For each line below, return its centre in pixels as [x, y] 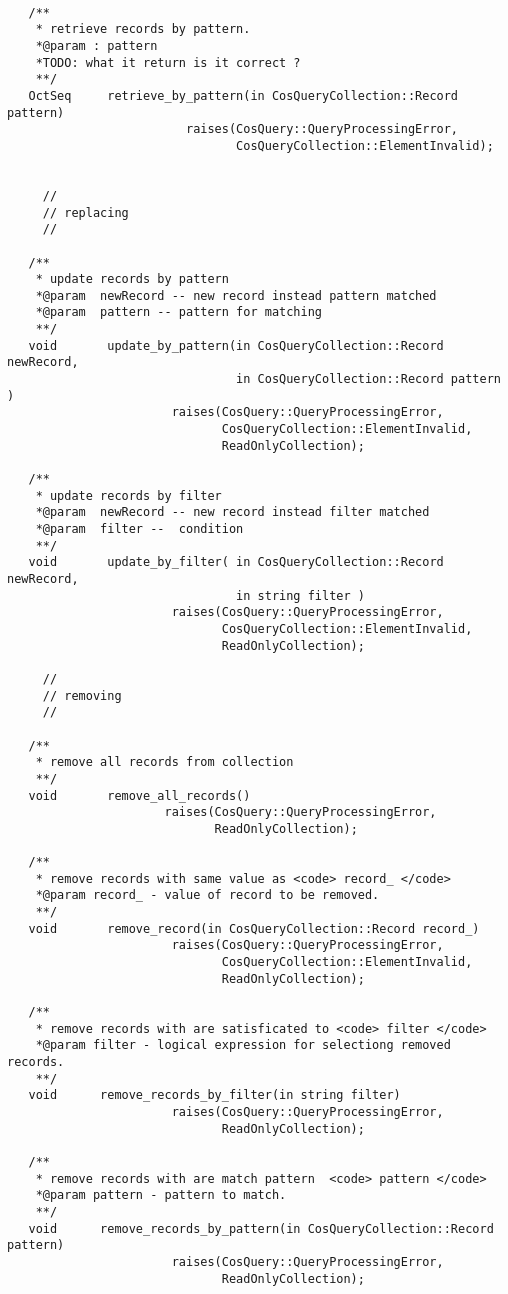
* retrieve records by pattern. [143, 29]
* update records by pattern [132, 279]
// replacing [85, 212]
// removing [82, 695]
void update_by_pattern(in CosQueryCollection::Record [236, 345]
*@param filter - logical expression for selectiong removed [243, 1045]
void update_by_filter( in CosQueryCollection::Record [236, 562]
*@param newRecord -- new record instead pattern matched [236, 295]
